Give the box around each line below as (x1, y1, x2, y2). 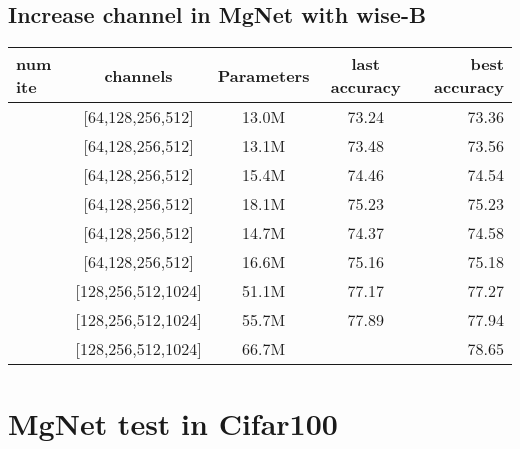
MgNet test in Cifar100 (8, 403, 338, 444)
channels (104, 63, 173, 87)
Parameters (217, 63, 310, 87)
